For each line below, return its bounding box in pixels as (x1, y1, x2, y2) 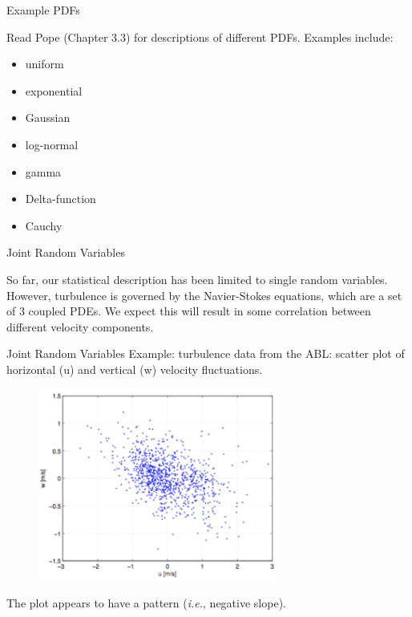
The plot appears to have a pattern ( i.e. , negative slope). (6, 594, 286, 611)
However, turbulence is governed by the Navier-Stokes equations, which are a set (6, 286, 402, 303)
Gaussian (25, 109, 71, 126)
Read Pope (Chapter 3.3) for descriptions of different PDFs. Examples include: (6, 28, 394, 45)
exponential (25, 82, 83, 99)
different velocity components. (6, 318, 154, 335)
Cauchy (25, 217, 63, 233)
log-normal (25, 136, 79, 152)
